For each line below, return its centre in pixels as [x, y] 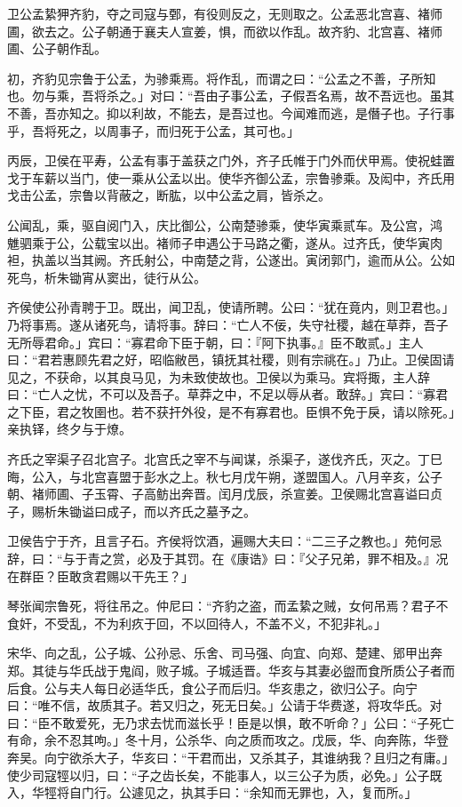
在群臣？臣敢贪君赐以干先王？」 [100, 575]
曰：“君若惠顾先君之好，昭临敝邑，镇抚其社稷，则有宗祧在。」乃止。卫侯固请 [231, 360]
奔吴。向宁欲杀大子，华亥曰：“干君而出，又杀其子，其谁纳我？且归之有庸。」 [231, 757]
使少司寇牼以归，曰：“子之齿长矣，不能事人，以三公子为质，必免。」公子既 [225, 775]
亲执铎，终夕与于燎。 [69, 429]
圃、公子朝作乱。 [57, 48]
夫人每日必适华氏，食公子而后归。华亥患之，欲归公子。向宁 [243, 687]
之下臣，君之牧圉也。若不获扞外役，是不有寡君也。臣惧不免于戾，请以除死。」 [231, 411]
